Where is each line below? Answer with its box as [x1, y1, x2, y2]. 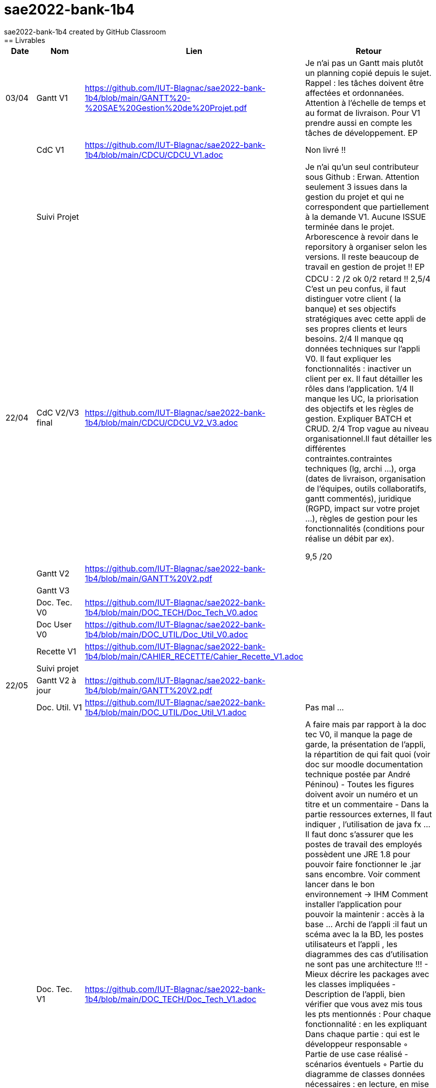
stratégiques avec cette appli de [305, 313, 426, 324]
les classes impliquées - [305, 979, 396, 989]
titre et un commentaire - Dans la [305, 799, 429, 809]
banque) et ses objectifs [305, 303, 396, 314]
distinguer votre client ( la [305, 293, 401, 304]
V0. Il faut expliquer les [305, 353, 392, 364]
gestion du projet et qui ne [305, 191, 404, 202]
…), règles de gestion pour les [305, 513, 418, 524]
